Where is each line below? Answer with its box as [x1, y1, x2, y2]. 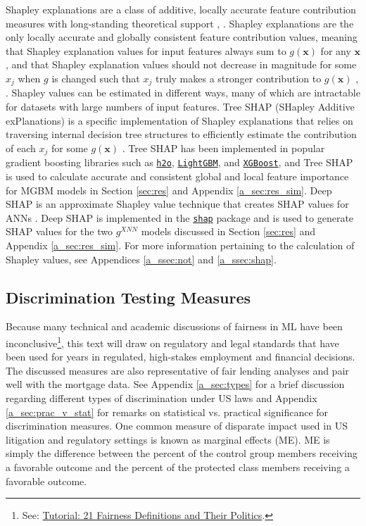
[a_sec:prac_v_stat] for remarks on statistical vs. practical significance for [6, 404, 329, 419]
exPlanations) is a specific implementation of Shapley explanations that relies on [6, 113, 353, 127]
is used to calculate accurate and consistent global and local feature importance [6, 168, 349, 183]
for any [320, 43, 351, 58]
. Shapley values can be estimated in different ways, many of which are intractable [6, 85, 360, 100]
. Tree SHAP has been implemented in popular [122, 140, 325, 155]
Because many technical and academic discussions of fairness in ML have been [6, 319, 343, 334]
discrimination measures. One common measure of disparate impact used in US [6, 418, 348, 433]
